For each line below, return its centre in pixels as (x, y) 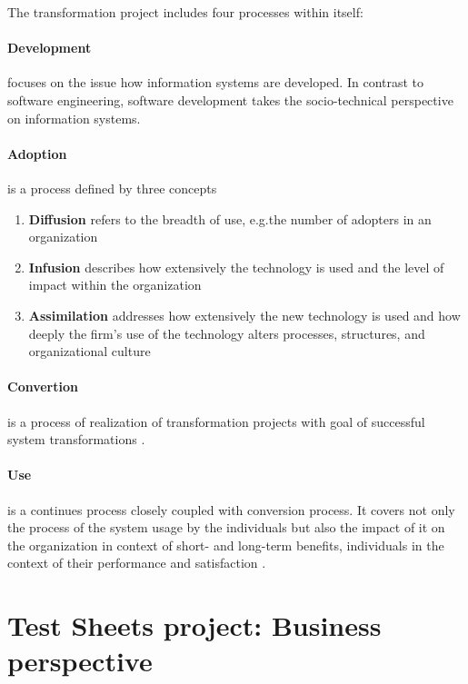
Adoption (37, 153)
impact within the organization (115, 285)
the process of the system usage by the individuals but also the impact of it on (226, 527)
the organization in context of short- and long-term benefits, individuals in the (226, 545)
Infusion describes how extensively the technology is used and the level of (236, 267)
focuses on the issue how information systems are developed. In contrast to (216, 82)
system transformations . (76, 439)
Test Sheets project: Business (194, 625)
